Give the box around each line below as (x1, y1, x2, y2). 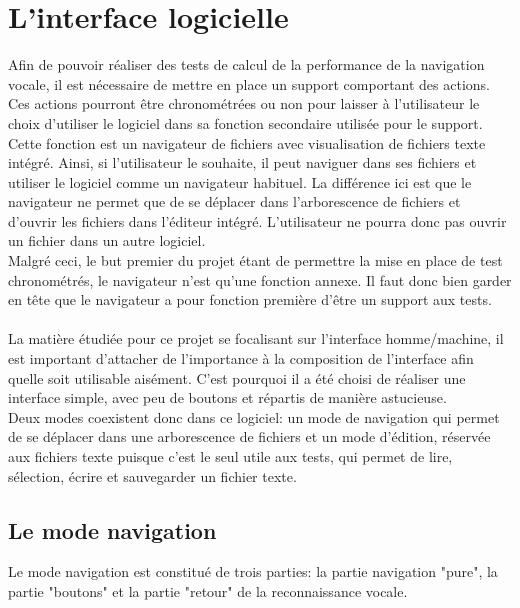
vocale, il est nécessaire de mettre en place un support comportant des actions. (8, 73, 491, 94)
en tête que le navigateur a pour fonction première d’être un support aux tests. (8, 289, 492, 310)
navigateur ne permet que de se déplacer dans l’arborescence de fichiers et (8, 191, 461, 212)
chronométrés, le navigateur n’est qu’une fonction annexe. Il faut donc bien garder (8, 269, 512, 290)
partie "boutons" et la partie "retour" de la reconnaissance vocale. (8, 580, 408, 601)
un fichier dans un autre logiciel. (8, 230, 206, 251)
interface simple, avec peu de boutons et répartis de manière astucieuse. (8, 387, 447, 408)
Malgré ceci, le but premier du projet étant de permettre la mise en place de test (8, 250, 503, 271)
